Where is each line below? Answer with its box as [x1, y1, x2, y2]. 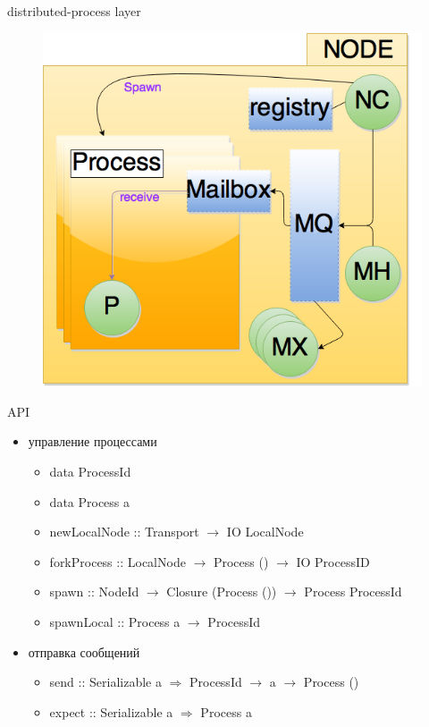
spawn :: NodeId [49, 582, 139, 601]
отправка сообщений [28, 642, 140, 661]
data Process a [49, 492, 130, 511]
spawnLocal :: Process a [49, 612, 181, 630]
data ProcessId [49, 461, 131, 480]
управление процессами [28, 432, 157, 451]
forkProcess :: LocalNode [49, 552, 186, 571]
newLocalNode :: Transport [49, 522, 199, 541]
